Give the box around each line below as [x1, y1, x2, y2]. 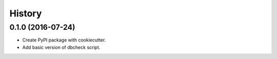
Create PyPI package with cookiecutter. [22, 37, 106, 43]
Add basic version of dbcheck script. [22, 44, 101, 50]
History [9, 8, 42, 19]
